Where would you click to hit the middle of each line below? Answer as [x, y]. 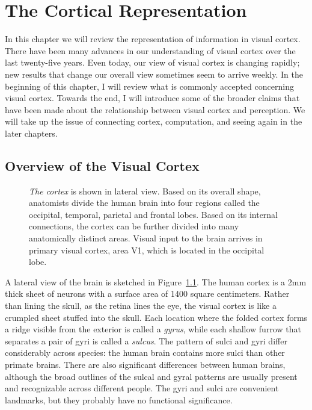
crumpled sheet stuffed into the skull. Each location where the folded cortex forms [156, 317]
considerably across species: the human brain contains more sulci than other [145, 353]
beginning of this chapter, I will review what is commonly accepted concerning [149, 86]
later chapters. [31, 133]
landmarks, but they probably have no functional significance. [119, 399]
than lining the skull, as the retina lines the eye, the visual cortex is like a [141, 306]
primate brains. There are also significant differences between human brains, [145, 364]
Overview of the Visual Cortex [102, 165]
